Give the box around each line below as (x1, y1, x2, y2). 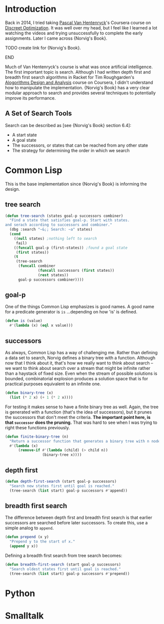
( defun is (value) (5, 318, 42, 323)
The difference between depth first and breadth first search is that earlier (5, 515, 152, 520)
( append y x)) (9, 544, 38, 549)
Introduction (5, 3, 57, 15)
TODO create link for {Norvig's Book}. (5, 45, 82, 51)
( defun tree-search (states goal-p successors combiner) (5, 213, 123, 218)
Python (5, 588, 35, 599)
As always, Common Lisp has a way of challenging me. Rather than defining (5, 350, 158, 355)
